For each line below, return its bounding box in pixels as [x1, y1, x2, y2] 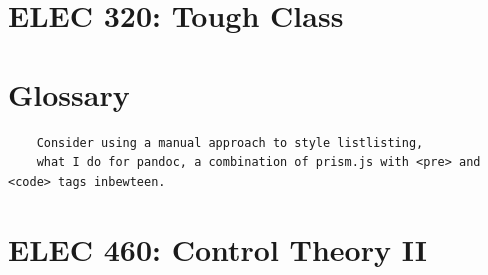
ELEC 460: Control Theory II [8, 229, 428, 270]
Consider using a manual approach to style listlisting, [36, 135, 424, 150]
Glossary [8, 73, 130, 114]
